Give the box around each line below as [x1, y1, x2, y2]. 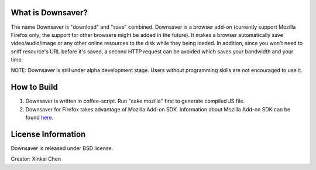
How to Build [11, 82, 59, 92]
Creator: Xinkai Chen [11, 155, 61, 162]
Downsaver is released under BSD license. [11, 145, 114, 152]
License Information [11, 129, 86, 139]
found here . [25, 114, 54, 121]
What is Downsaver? [11, 8, 88, 18]
